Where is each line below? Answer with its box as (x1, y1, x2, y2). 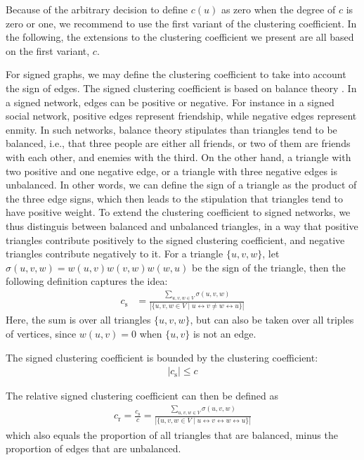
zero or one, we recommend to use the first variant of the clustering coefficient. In (6, 15, 357, 30)
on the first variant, (6, 43, 90, 58)
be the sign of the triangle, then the (191, 260, 346, 274)
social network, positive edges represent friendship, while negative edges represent (6, 108, 357, 123)
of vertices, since (6, 326, 77, 341)
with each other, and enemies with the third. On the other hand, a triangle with (6, 149, 351, 164)
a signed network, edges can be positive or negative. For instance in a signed (6, 94, 334, 109)
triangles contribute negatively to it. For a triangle (6, 246, 223, 261)
